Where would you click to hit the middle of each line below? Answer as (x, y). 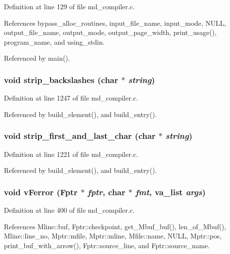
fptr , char (106, 192)
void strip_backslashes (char (61, 79)
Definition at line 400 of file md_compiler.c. (69, 210)
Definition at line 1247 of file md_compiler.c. (71, 98)
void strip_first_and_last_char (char (80, 136)
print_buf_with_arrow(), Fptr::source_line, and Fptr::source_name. (107, 245)
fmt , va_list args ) (170, 192)
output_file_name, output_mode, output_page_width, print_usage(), (110, 32)
